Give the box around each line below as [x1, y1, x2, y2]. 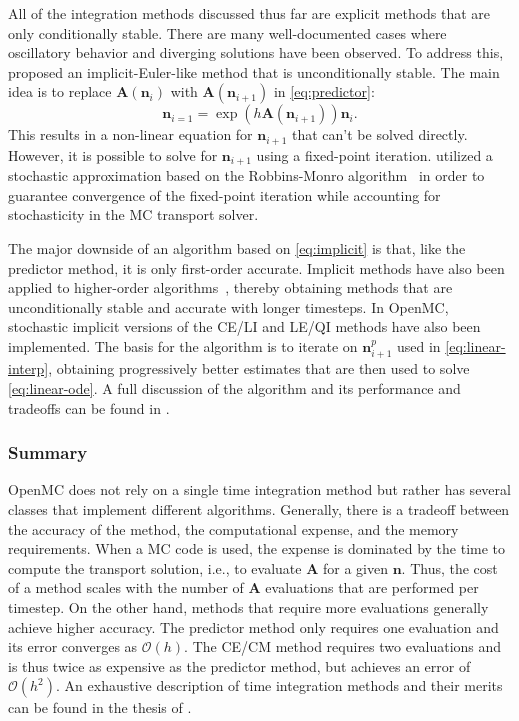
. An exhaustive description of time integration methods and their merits [56, 675, 503, 696]
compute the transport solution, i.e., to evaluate [8, 557, 302, 578]
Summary [8, 440, 88, 465]
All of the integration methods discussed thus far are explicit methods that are [8, 3, 491, 23]
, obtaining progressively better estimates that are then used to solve [48, 358, 470, 379]
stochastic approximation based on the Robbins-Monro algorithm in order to [8, 165, 485, 186]
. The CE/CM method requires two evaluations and [184, 636, 502, 657]
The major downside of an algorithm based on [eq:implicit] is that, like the [8, 238, 466, 259]
